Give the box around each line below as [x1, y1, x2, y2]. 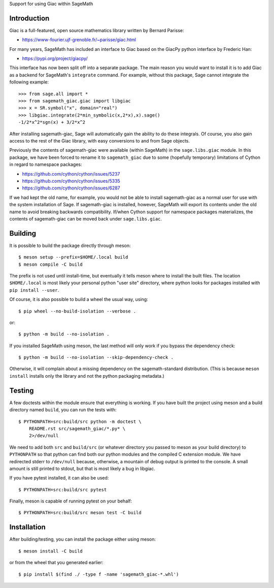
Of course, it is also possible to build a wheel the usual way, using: [9, 296, 148, 302]
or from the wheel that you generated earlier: [9, 559, 104, 566]
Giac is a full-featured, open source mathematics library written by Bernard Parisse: [9, 27, 185, 33]
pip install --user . [9, 287, 59, 293]
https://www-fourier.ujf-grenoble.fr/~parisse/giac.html [22, 37, 136, 43]
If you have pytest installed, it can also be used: [9, 475, 109, 481]
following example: [9, 79, 49, 85]
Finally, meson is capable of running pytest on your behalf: [9, 498, 132, 504]
